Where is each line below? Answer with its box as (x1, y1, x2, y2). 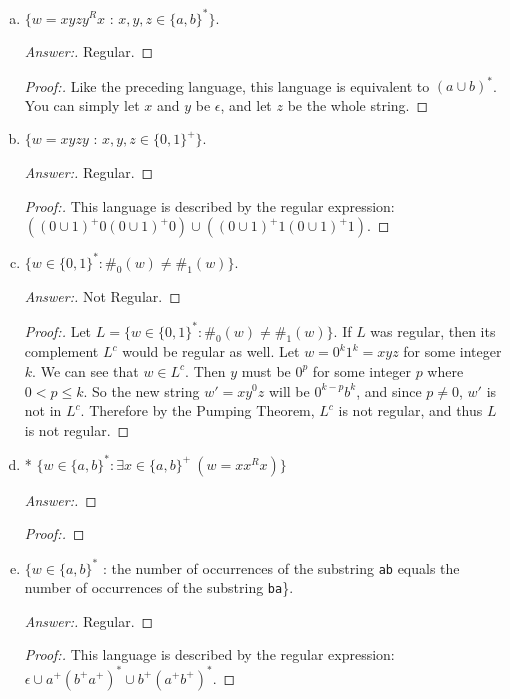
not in (24, 400, 62, 421)
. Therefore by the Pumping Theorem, (80, 400, 315, 421)
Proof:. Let (24, 320, 92, 341)
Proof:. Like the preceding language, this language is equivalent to (24, 75, 430, 96)
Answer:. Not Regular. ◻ (24, 286, 181, 307)
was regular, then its (370, 320, 496, 341)
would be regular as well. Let (122, 341, 300, 362)
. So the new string (83, 380, 200, 401)
